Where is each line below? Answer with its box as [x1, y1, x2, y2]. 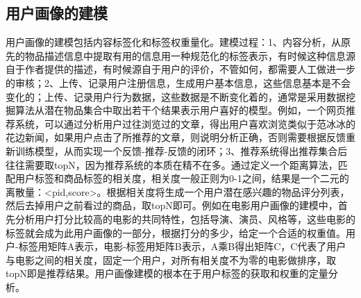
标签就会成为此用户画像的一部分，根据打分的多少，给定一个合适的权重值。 [6, 225, 346, 240]
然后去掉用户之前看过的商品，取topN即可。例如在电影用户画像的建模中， [6, 198, 338, 213]
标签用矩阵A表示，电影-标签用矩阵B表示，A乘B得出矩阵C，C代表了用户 [18, 239, 346, 254]
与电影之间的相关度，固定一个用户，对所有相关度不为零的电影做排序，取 [6, 252, 336, 267]
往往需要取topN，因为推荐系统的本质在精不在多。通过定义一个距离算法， [6, 157, 338, 172]
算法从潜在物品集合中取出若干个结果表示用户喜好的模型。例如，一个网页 [15, 103, 346, 117]
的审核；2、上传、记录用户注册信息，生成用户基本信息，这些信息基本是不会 [6, 75, 351, 90]
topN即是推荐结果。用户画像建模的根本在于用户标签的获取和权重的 [6, 266, 309, 281]
